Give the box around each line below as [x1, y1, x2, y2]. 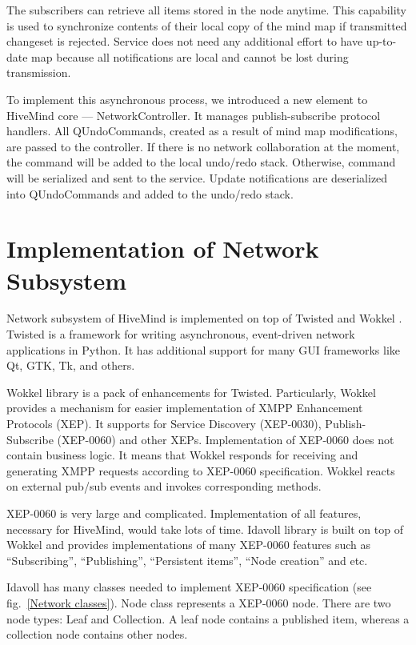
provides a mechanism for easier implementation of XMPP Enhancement [6, 399, 363, 416]
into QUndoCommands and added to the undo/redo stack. [6, 185, 294, 202]
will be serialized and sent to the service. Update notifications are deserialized [6, 169, 388, 186]
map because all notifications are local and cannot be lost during [31, 48, 349, 65]
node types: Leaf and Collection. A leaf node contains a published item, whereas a [6, 610, 410, 627]
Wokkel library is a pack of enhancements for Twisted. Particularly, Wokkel [6, 383, 376, 400]
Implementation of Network [6, 232, 319, 265]
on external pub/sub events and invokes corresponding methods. [6, 478, 322, 495]
